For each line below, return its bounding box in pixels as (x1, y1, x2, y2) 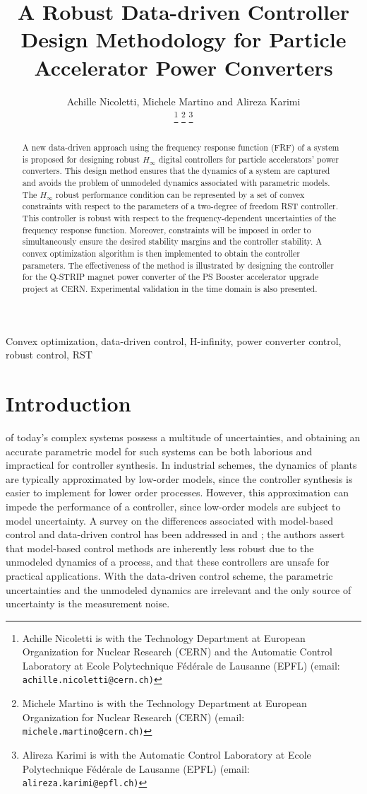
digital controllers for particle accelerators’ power (158, 153, 339, 165)
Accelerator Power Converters (34, 52, 333, 81)
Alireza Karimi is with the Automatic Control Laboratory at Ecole (22, 747, 311, 761)
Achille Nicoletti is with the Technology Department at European (22, 630, 306, 645)
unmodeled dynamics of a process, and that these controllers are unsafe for (6, 554, 330, 569)
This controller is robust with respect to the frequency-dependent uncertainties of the (22, 212, 336, 224)
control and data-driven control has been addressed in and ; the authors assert (6, 527, 345, 542)
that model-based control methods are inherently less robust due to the (6, 540, 314, 555)
